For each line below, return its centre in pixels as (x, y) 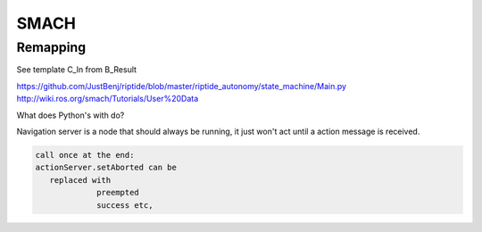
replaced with (80, 180)
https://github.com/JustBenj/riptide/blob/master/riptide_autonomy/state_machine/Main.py (182, 86)
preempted (118, 193)
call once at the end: (85, 155)
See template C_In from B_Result (77, 70)
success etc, (125, 205)
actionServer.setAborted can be (106, 168)
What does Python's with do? (71, 115)
